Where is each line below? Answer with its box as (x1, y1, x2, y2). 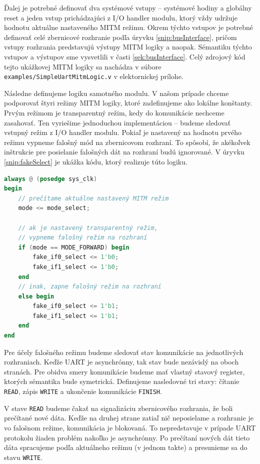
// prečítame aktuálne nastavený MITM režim (18, 194, 169, 202)
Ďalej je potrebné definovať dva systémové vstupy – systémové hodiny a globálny (4, 2, 252, 12)
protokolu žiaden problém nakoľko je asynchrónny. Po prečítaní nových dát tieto (4, 432, 250, 442)
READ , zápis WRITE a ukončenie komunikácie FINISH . (4, 386, 162, 396)
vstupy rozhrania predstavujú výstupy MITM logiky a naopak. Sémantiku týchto (4, 41, 252, 52)
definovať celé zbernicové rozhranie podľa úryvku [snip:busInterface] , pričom (4, 31, 237, 42)
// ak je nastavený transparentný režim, (18, 224, 158, 231)
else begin (18, 292, 54, 300)
